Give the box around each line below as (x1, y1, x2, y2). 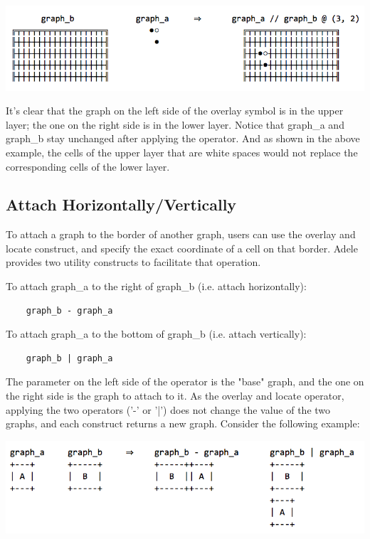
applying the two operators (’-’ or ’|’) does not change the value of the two (6, 402, 331, 417)
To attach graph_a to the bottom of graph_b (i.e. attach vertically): (6, 326, 307, 341)
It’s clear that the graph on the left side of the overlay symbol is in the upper (6, 103, 344, 118)
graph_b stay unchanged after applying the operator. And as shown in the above (6, 131, 360, 146)
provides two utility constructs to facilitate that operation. (6, 255, 261, 269)
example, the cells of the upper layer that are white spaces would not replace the (6, 144, 358, 159)
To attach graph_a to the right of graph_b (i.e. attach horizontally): (6, 279, 307, 294)
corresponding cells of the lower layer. (6, 159, 170, 174)
